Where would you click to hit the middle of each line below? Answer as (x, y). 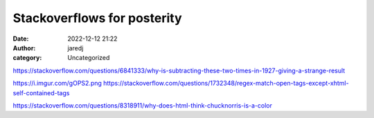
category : (27, 58)
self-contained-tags (41, 92)
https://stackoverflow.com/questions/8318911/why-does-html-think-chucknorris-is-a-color (143, 105)
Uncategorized (89, 58)
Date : (21, 39)
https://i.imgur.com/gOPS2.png (57, 83)
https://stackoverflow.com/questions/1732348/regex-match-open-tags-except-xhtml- (226, 83)
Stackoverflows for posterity (98, 18)
